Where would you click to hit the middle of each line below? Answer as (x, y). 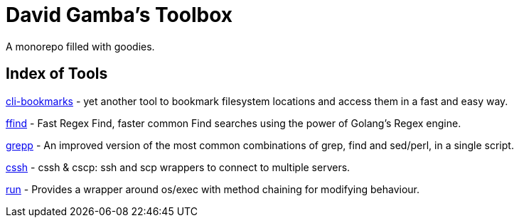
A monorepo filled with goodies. (80, 46)
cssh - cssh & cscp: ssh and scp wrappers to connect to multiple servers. (178, 167)
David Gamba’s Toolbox (119, 15)
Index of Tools (57, 74)
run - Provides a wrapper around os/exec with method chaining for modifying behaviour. (213, 189)
